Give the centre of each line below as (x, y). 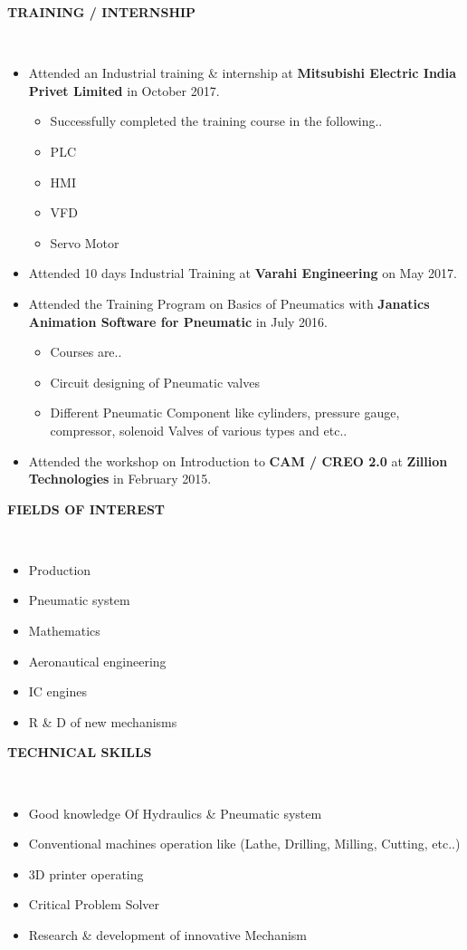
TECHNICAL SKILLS (80, 752)
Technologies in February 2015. (120, 479)
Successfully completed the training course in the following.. (216, 121)
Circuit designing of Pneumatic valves (155, 382)
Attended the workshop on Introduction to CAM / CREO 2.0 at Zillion (238, 461)
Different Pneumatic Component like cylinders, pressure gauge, (225, 413)
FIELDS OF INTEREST (86, 509)
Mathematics (64, 631)
